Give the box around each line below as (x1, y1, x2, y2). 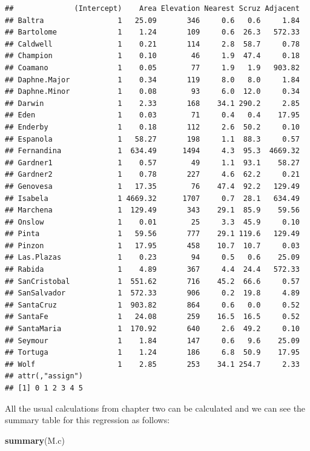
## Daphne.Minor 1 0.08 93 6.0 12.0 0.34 (5, 87, 300, 96)
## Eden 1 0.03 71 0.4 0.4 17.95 (5, 111, 300, 120)
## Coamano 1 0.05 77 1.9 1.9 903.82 (5, 63, 300, 72)
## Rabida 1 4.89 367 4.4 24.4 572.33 (5, 265, 300, 274)
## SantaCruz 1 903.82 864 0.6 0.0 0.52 (5, 300, 300, 309)
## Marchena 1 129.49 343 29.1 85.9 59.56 (5, 206, 300, 215)
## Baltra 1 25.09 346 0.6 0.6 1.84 (5, 16, 300, 25)
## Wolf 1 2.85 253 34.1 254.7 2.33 (5, 360, 300, 369)
